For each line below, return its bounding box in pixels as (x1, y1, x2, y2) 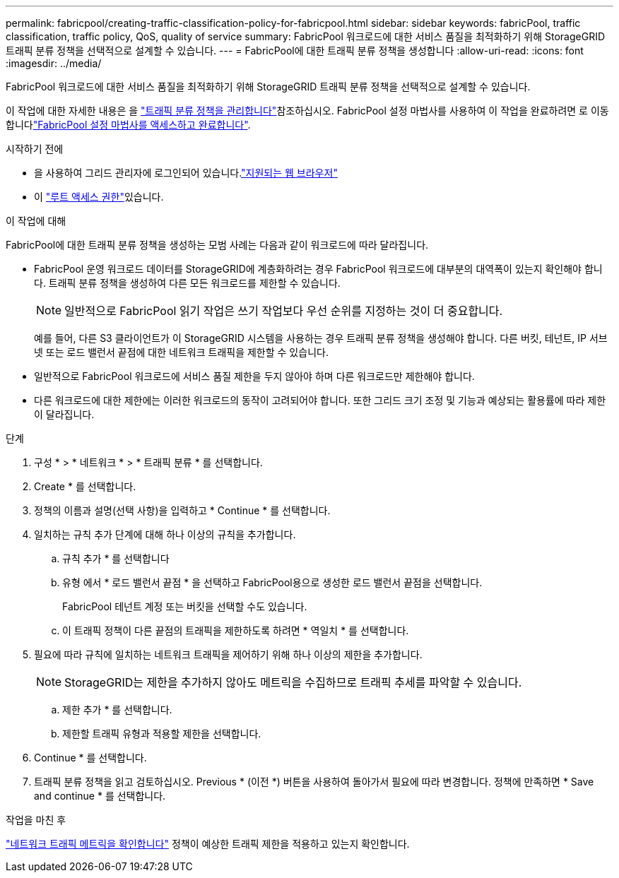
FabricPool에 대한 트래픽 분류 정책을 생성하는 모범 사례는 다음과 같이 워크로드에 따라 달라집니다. (6, 239, 429, 251)
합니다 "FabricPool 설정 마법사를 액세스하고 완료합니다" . (6, 119, 251, 131)
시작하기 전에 (6, 143, 64, 155)
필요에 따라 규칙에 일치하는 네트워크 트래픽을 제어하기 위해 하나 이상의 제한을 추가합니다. (34, 648, 423, 660)
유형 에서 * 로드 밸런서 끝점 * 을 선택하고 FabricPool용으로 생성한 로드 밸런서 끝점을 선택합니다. (62, 576, 483, 588)
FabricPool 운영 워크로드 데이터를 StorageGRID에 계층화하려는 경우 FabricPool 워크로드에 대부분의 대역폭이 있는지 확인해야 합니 (34, 263, 603, 275)
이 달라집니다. (34, 408, 95, 420)
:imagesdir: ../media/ (6, 57, 102, 69)
